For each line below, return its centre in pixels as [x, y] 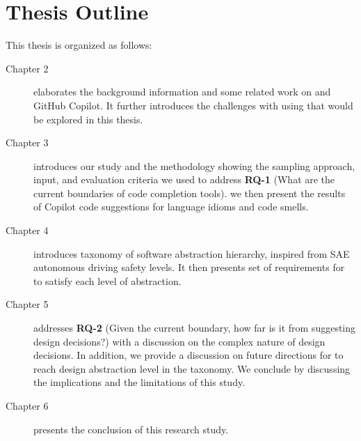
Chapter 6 [27, 405]
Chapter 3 [27, 142]
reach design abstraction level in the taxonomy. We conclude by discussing [192, 368]
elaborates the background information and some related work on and [182, 92]
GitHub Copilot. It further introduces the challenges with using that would [193, 105]
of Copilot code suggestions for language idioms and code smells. [171, 207]
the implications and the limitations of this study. [139, 382]
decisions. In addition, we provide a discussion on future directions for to [188, 355]
